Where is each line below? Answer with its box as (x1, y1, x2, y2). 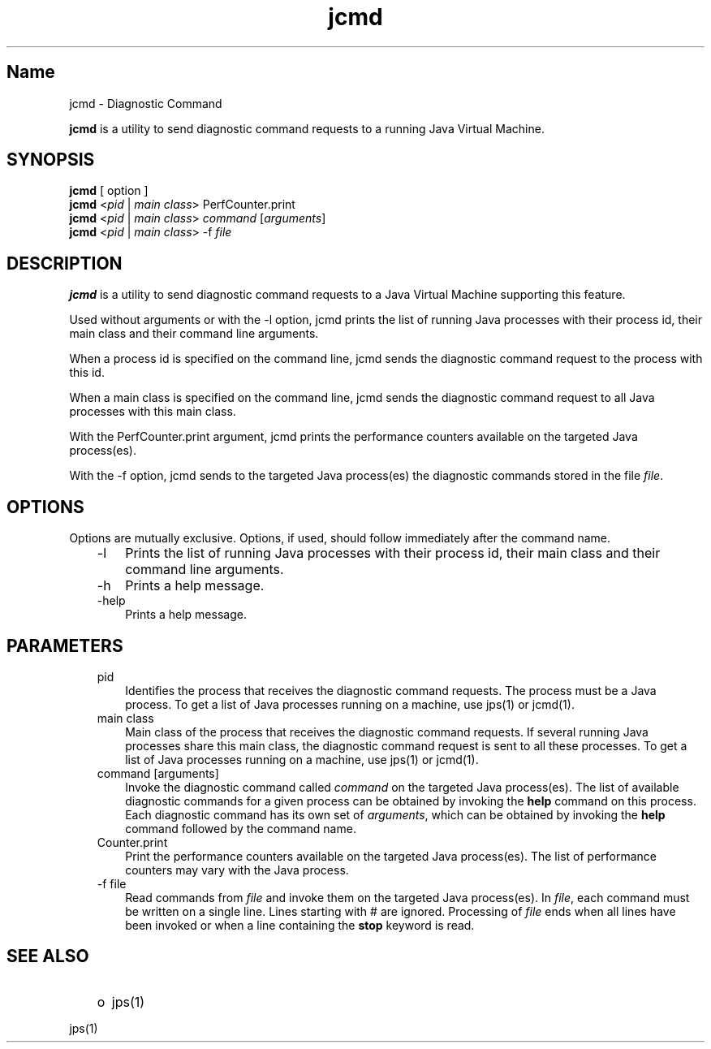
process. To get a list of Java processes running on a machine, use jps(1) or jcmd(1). (125, 697, 575, 711)
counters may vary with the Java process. (125, 862, 349, 877)
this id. (69, 365, 105, 380)
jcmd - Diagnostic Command (69, 96, 222, 110)
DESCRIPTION (6, 253, 123, 274)
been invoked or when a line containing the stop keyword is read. (125, 917, 475, 932)
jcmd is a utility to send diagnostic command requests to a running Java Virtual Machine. (69, 121, 545, 136)
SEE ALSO (6, 946, 89, 967)
